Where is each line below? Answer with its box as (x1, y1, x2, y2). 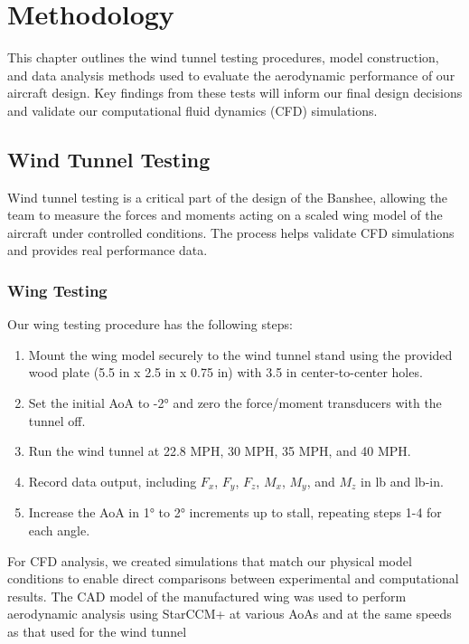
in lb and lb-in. (361, 471, 444, 490)
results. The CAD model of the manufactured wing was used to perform (7, 586, 407, 605)
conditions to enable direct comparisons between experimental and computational (7, 569, 459, 588)
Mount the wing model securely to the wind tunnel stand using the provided (28, 345, 453, 364)
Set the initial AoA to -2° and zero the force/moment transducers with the (28, 393, 442, 412)
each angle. (28, 520, 90, 539)
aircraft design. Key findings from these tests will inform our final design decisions (7, 83, 463, 102)
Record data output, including (28, 471, 197, 490)
